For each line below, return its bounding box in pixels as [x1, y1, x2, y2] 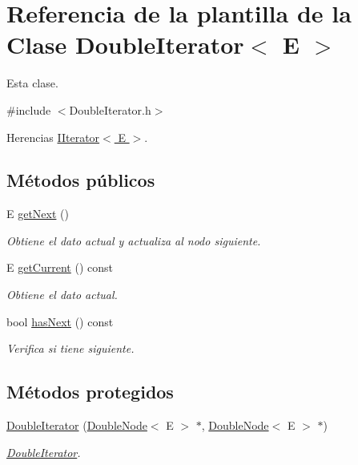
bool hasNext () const [6, 313, 114, 330]
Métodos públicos [6, 168, 155, 192]
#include [6, 101, 51, 118]
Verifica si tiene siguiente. [6, 340, 135, 357]
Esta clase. [6, 75, 58, 91]
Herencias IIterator [6, 128, 100, 145]
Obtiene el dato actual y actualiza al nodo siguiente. [6, 232, 261, 249]
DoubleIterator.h [69, 101, 151, 118]
